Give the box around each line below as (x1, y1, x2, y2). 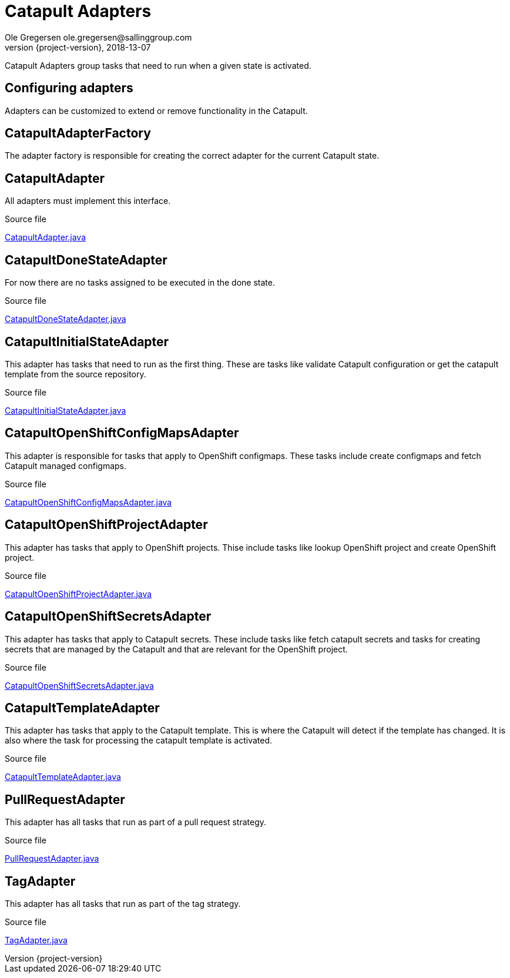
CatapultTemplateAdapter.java (5, 772, 121, 782)
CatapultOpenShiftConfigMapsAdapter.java (5, 497, 172, 507)
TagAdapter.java (5, 935, 68, 946)
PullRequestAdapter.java (5, 853, 99, 864)
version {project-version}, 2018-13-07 (5, 42, 151, 52)
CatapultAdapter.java (5, 232, 86, 243)
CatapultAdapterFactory (5, 126, 151, 141)
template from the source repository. (5, 369, 146, 379)
